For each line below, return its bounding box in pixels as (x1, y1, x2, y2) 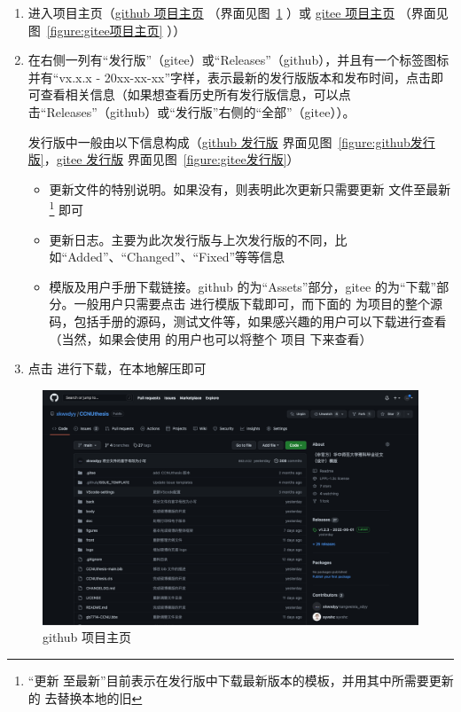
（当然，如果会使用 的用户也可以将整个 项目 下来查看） (49, 329, 372, 348)
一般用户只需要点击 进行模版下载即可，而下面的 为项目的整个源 (74, 294, 442, 313)
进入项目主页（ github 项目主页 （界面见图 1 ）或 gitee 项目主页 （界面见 (27, 4, 449, 21)
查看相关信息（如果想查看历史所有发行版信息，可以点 (40, 85, 351, 104)
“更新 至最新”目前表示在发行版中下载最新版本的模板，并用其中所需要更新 (27, 670, 454, 689)
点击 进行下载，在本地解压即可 (27, 359, 207, 378)
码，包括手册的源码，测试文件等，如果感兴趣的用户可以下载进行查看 (49, 311, 447, 330)
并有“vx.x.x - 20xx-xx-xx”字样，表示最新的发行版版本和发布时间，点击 (27, 67, 432, 86)
